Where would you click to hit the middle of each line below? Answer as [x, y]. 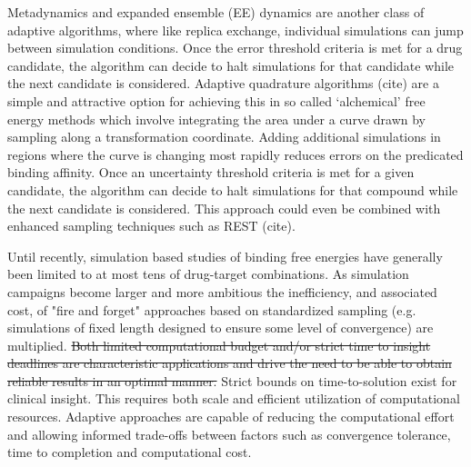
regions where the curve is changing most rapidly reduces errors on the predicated [235, 154]
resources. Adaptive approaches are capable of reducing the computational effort [231, 417]
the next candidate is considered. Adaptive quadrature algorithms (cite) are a [223, 83]
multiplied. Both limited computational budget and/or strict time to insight [219, 345]
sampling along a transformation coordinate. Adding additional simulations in [224, 137]
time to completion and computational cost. [130, 452]
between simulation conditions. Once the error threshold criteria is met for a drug [235, 48]
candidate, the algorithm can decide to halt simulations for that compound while [233, 189]
